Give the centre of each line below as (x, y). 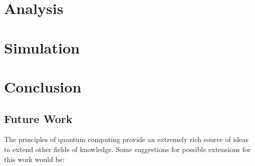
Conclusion (43, 86)
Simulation (42, 47)
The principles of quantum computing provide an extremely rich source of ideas (126, 139)
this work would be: (34, 159)
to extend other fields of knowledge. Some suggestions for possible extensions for (127, 149)
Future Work (38, 118)
